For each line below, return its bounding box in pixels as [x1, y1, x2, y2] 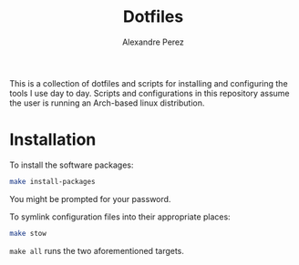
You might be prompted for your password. [9, 193, 171, 204]
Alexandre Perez [121, 36, 185, 47]
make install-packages [9, 177, 96, 186]
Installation [9, 129, 97, 150]
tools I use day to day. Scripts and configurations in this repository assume [9, 87, 290, 98]
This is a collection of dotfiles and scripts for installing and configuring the [9, 77, 289, 88]
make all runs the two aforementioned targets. [9, 245, 185, 256]
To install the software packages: [9, 159, 134, 170]
